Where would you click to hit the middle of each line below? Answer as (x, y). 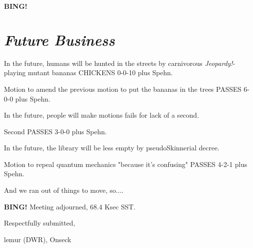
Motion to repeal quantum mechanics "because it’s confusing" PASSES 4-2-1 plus (126, 164)
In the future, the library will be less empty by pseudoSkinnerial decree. (112, 148)
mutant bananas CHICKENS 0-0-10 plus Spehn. (100, 72)
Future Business (59, 40)
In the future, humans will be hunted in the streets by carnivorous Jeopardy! (118, 63)
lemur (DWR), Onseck (38, 239)
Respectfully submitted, (40, 223)
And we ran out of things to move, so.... (64, 190)
